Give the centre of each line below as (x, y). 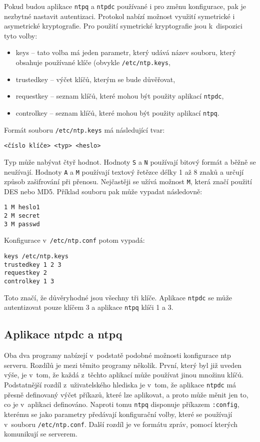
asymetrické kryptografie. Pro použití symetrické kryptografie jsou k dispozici (123, 26)
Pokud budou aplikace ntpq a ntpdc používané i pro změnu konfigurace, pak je (125, 6)
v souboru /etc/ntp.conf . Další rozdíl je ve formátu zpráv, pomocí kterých (121, 424)
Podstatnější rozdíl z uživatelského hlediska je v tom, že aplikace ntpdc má (120, 385)
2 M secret (22, 216)
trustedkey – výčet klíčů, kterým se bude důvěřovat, (95, 79)
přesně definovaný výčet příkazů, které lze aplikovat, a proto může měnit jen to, (126, 394)
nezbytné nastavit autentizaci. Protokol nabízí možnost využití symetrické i (119, 16)
